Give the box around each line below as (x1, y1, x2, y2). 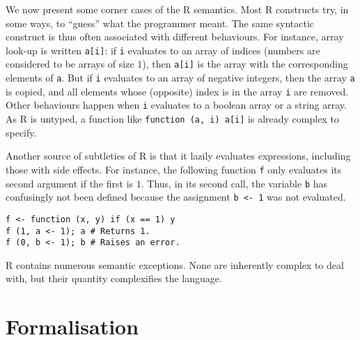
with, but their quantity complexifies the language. (6, 271, 222, 286)
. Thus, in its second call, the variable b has (141, 176, 328, 190)
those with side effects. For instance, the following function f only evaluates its (6, 162, 342, 176)
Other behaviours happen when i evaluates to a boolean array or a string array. (6, 98, 347, 112)
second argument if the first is (6, 176, 134, 190)
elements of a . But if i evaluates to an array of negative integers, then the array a (6, 70, 355, 85)
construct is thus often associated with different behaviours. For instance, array (6, 29, 344, 44)
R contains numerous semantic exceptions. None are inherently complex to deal (6, 257, 344, 272)
